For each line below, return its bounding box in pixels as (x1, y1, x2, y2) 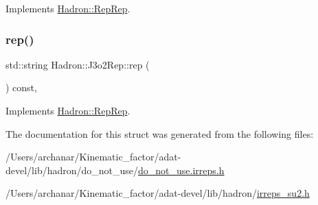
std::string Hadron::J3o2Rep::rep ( (5, 57, 150, 71)
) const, (5, 80, 37, 95)
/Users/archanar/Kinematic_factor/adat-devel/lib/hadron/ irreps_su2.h (5, 186, 310, 200)
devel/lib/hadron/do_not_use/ (5, 162, 139, 177)
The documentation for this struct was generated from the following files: (5, 126, 314, 141)
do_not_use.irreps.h (138, 162, 225, 177)
